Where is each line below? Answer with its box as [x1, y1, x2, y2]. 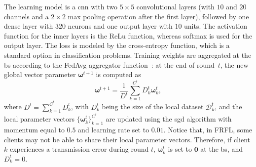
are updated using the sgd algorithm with [106, 114, 232, 124]
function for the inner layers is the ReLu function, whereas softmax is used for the [4, 30, 253, 41]
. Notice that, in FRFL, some [163, 125, 253, 135]
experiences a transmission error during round [9, 144, 149, 154]
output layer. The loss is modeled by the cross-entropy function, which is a [4, 40, 230, 50]
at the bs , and [200, 144, 243, 154]
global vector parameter [4, 69, 76, 80]
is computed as [96, 69, 141, 80]
